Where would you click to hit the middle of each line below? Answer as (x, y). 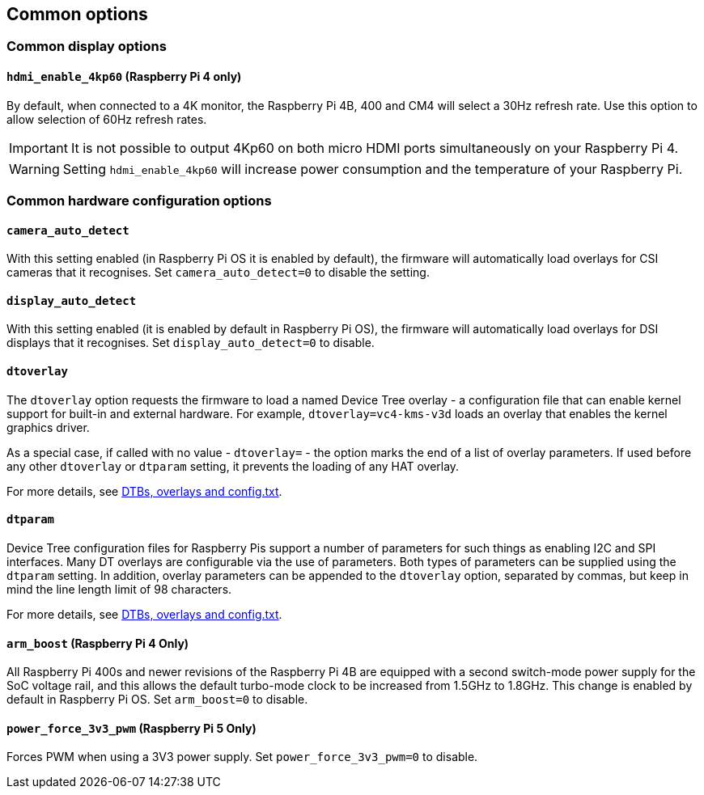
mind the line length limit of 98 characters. (119, 589)
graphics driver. (48, 427)
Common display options (87, 47)
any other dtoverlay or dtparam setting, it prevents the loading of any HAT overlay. (233, 466)
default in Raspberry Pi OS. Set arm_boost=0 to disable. (157, 700)
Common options (77, 14)
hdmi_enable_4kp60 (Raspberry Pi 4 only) (124, 77)
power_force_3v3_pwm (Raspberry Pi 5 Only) (131, 728)
